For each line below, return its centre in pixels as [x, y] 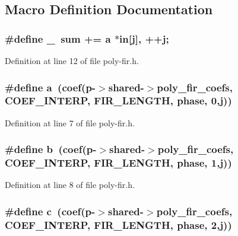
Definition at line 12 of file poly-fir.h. [72, 60]
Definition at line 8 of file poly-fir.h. [70, 185]
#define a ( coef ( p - [50, 87]
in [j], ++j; [144, 38]
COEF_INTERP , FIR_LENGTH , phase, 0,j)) [118, 101]
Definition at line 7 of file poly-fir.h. [70, 122]
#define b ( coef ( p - [51, 149]
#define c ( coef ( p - [50, 211]
